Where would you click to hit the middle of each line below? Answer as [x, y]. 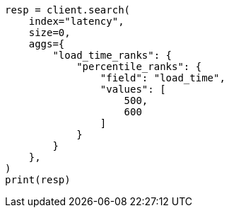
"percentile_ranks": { [139, 67]
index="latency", [76, 21]
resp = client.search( [68, 10]
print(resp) [38, 180]
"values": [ [133, 89]
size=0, [49, 33]
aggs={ [47, 44]
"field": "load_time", [163, 78]
